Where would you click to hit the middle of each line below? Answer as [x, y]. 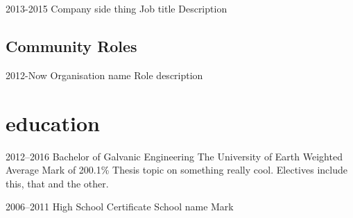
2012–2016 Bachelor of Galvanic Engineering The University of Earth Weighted [174, 156]
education [53, 123]
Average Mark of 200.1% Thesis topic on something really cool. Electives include [176, 170]
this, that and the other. [57, 183]
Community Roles [71, 45]
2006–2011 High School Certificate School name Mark [120, 207]
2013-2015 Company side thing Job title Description [117, 8]
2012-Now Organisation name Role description [104, 75]
